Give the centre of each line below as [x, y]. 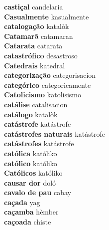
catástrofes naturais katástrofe [55, 133]
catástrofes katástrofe [39, 143]
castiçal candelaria [34, 6]
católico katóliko [31, 163]
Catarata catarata [33, 46]
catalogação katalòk [37, 26]
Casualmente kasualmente [47, 16]
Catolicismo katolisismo [43, 95]
